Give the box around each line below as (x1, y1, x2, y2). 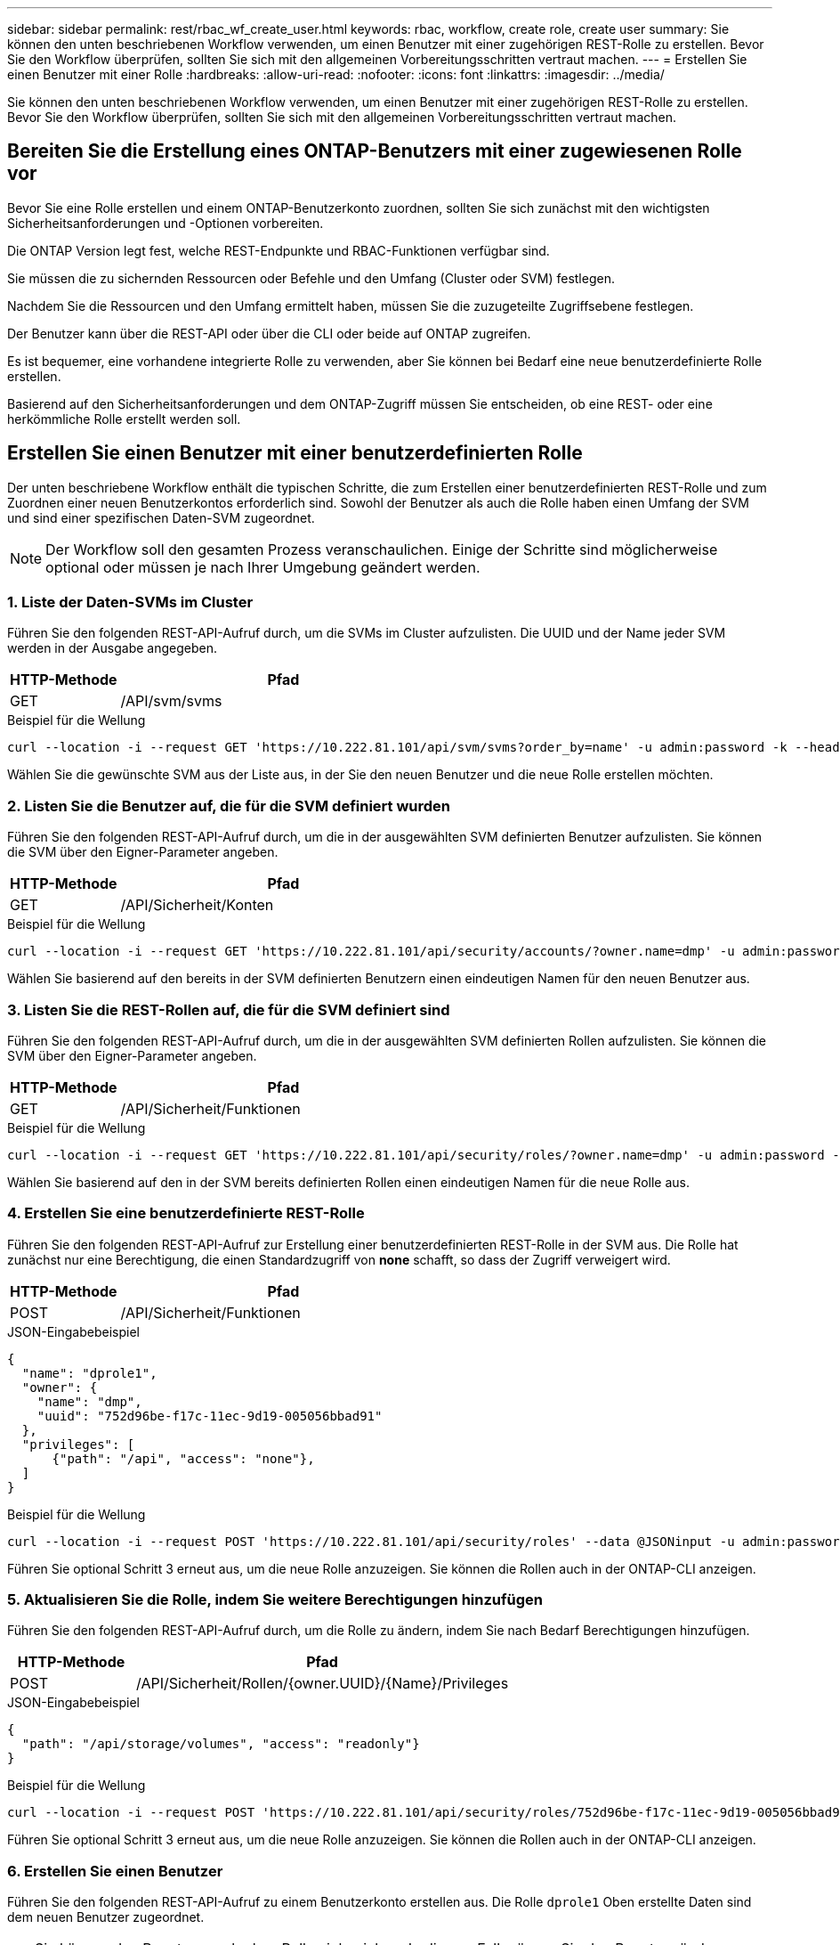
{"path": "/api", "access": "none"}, (52, 1451, 315, 1466)
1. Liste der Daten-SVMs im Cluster (7, 593, 254, 612)
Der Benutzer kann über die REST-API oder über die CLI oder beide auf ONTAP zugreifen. (7, 325, 531, 341)
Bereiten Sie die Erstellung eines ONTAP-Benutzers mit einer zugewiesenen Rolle (7, 140, 742, 163)
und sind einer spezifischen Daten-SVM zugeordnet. (7, 509, 315, 525)
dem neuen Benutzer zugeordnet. (7, 1909, 205, 1925)
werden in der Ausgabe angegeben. (7, 640, 218, 656)
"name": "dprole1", (21, 1365, 157, 1380)
